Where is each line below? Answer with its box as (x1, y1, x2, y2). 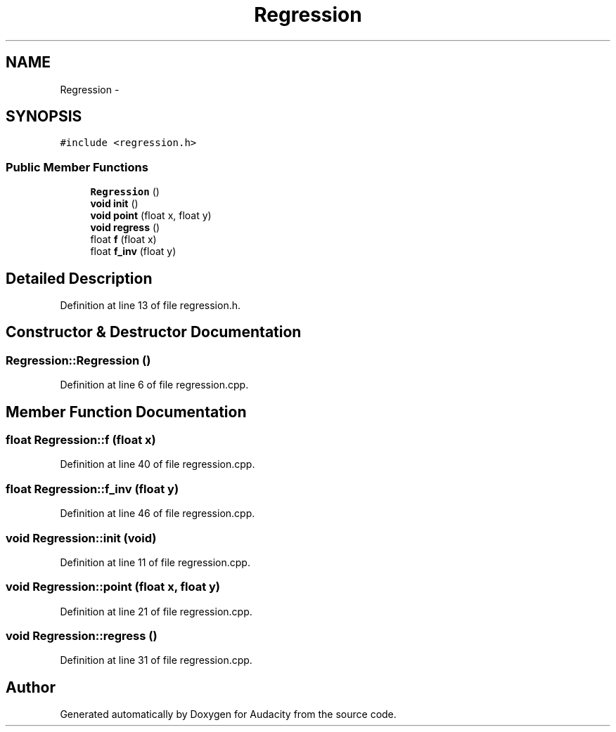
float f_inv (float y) (90, 245, 177, 258)
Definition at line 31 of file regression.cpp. (60, 654, 252, 667)
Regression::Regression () (6, 353, 151, 367)
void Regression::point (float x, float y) (6, 580, 221, 594)
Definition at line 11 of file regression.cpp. (60, 556, 250, 568)
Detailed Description (6, 269, 153, 287)
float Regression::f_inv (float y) (6, 481, 179, 496)
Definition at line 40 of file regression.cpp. (60, 458, 255, 471)
